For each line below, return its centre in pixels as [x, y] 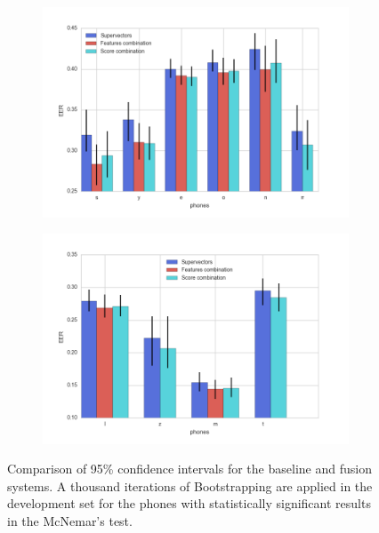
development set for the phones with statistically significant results [189, 503]
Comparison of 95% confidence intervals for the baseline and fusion [189, 469]
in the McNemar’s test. [70, 520]
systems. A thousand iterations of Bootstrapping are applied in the [190, 485]
